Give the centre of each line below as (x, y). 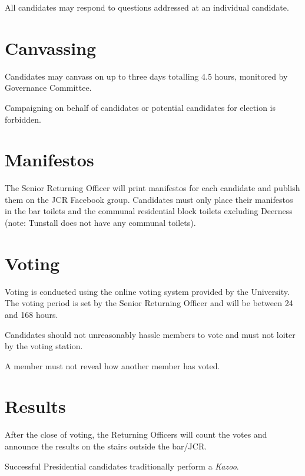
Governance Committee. (48, 88)
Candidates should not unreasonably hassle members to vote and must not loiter (150, 334)
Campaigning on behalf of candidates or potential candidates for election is (140, 107)
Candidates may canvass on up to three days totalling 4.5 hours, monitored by (146, 76)
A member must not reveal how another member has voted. (112, 365)
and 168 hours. (32, 314)
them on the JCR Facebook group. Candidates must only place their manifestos (149, 199)
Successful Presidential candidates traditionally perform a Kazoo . (122, 466)
